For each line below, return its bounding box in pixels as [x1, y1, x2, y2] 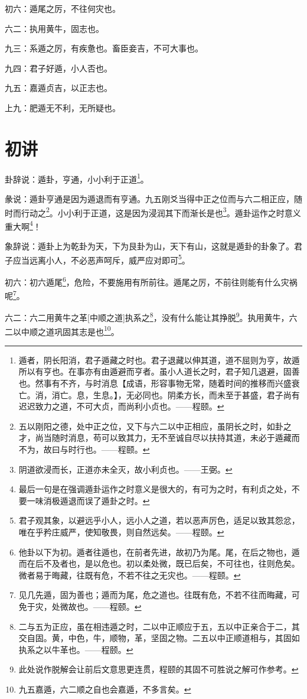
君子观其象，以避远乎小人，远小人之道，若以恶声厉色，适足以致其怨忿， [18, 514, 300, 526]
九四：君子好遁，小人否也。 [5, 61, 112, 74]
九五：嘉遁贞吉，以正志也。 [5, 82, 112, 94]
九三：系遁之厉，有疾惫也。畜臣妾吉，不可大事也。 [5, 42, 203, 54]
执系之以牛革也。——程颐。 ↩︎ [18, 643, 133, 655]
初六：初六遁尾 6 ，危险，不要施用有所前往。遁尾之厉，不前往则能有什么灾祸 [5, 274, 298, 288]
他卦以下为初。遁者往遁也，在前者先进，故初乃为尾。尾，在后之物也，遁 [18, 545, 300, 558]
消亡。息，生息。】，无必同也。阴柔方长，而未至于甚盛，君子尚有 [51, 388, 300, 401]
